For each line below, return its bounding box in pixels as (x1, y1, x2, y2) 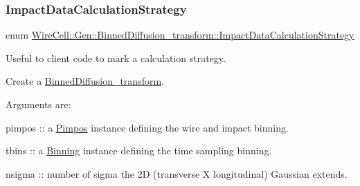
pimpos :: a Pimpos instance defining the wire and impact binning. (6, 120, 289, 134)
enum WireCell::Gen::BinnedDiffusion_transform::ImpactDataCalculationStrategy (6, 28, 354, 42)
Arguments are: (6, 97, 71, 111)
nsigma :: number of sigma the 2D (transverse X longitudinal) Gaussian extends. (6, 166, 348, 180)
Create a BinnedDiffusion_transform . (6, 74, 164, 88)
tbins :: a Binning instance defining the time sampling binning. (6, 143, 272, 158)
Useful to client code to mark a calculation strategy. (6, 50, 226, 65)
